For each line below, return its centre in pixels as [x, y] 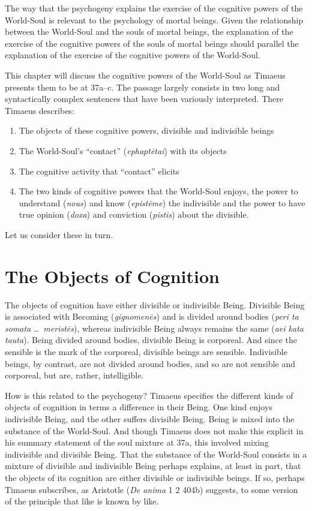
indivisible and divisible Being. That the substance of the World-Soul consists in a [156, 454]
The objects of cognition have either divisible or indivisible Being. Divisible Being [155, 304]
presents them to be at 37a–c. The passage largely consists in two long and [142, 87]
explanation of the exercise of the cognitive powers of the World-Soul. [133, 55]
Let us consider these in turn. [59, 234]
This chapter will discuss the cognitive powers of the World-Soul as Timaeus [145, 75]
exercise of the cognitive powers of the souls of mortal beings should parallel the [152, 43]
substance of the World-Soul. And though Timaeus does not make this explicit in [154, 430]
